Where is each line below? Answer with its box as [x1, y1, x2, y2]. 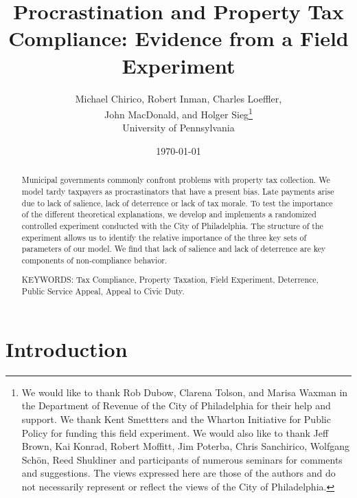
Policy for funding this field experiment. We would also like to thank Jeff [21, 425, 329, 440]
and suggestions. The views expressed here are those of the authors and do [21, 466, 336, 480]
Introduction [5, 334, 128, 362]
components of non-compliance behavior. [21, 254, 168, 266]
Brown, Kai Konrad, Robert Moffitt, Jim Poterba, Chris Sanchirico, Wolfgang [21, 439, 349, 453]
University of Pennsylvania [122, 120, 235, 135]
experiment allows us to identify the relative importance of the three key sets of [21, 231, 307, 243]
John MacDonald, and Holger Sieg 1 [104, 105, 253, 121]
